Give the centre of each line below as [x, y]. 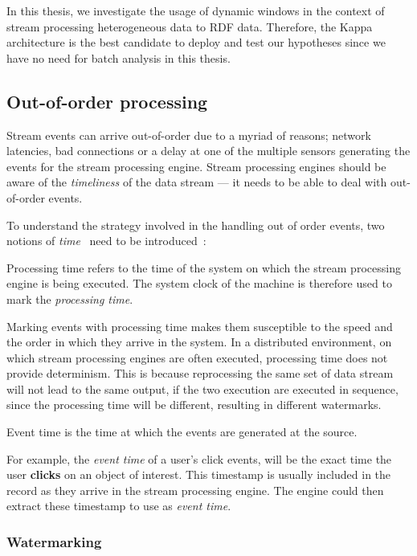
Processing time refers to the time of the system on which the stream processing [204, 267]
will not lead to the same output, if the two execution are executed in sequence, [202, 388]
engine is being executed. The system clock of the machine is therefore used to [199, 283]
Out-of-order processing [107, 101]
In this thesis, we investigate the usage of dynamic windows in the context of [196, 10]
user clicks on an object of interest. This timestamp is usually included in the [199, 474]
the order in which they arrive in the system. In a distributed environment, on [199, 342]
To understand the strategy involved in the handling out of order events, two [196, 225]
